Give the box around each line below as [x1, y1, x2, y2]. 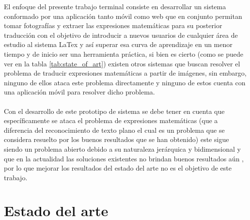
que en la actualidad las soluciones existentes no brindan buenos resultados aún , [4, 153, 244, 163]
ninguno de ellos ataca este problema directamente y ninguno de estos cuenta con [4, 77, 246, 87]
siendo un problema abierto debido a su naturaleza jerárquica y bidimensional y [4, 143, 241, 154]
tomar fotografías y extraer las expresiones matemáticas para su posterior [4, 20, 222, 31]
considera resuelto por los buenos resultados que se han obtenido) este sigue [4, 134, 229, 144]
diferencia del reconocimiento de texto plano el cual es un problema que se [4, 125, 225, 135]
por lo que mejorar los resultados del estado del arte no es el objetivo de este [4, 163, 232, 173]
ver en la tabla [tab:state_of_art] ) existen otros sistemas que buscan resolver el [4, 58, 240, 68]
